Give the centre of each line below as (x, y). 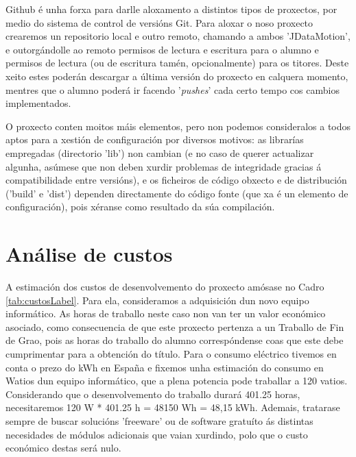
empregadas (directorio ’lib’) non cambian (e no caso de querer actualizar (160, 152)
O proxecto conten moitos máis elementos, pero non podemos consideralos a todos (178, 126)
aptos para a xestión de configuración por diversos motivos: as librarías (155, 139)
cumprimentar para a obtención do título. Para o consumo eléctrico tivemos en (171, 354)
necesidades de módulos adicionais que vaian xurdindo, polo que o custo (157, 434)
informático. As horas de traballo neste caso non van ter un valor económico (166, 313)
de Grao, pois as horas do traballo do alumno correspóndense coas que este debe (175, 340)
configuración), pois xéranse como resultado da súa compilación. (140, 207)
